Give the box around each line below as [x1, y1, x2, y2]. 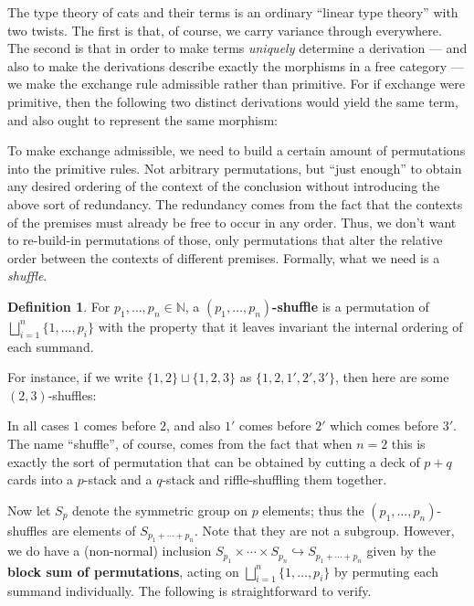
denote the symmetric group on [72, 500, 248, 519]
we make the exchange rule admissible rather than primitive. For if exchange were [7, 74, 466, 93]
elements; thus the [262, 500, 364, 519]
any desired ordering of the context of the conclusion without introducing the [7, 176, 440, 196]
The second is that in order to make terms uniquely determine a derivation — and [7, 38, 468, 58]
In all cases [7, 416, 69, 435]
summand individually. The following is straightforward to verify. [7, 581, 372, 601]
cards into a [7, 470, 74, 489]
